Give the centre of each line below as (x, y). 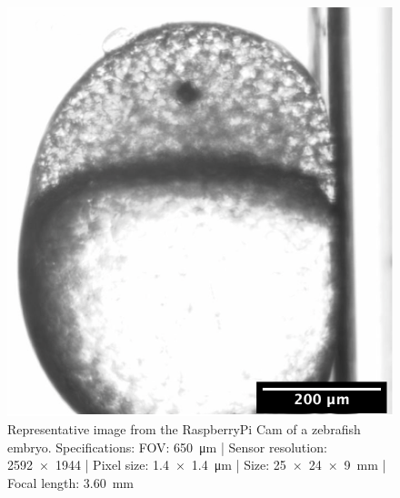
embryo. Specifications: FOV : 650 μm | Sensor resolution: (167, 447)
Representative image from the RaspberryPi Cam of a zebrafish (184, 428)
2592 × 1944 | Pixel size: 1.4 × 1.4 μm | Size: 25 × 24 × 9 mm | (197, 465)
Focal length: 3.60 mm (71, 482)
